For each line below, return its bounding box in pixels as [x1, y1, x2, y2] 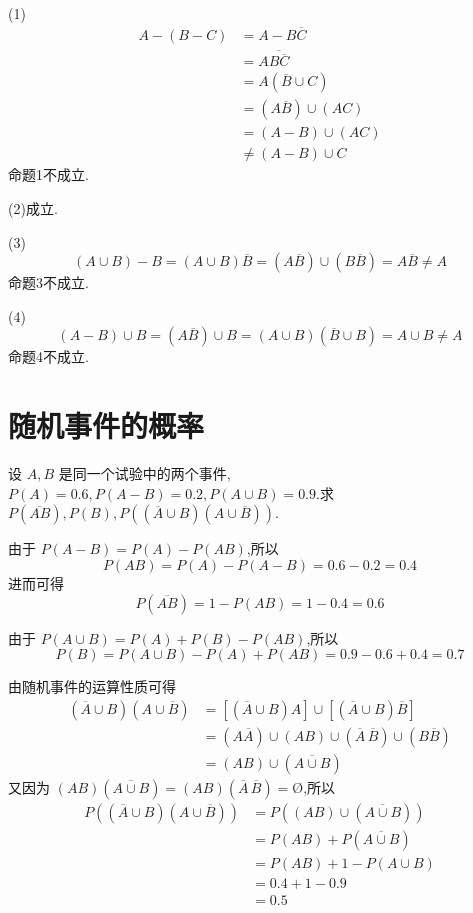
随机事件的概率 [8, 405, 205, 446]
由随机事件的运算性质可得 [8, 676, 176, 697]
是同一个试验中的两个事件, [58, 463, 231, 484]
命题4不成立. [8, 346, 89, 367]
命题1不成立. [8, 164, 89, 185]
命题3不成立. [8, 272, 89, 293]
